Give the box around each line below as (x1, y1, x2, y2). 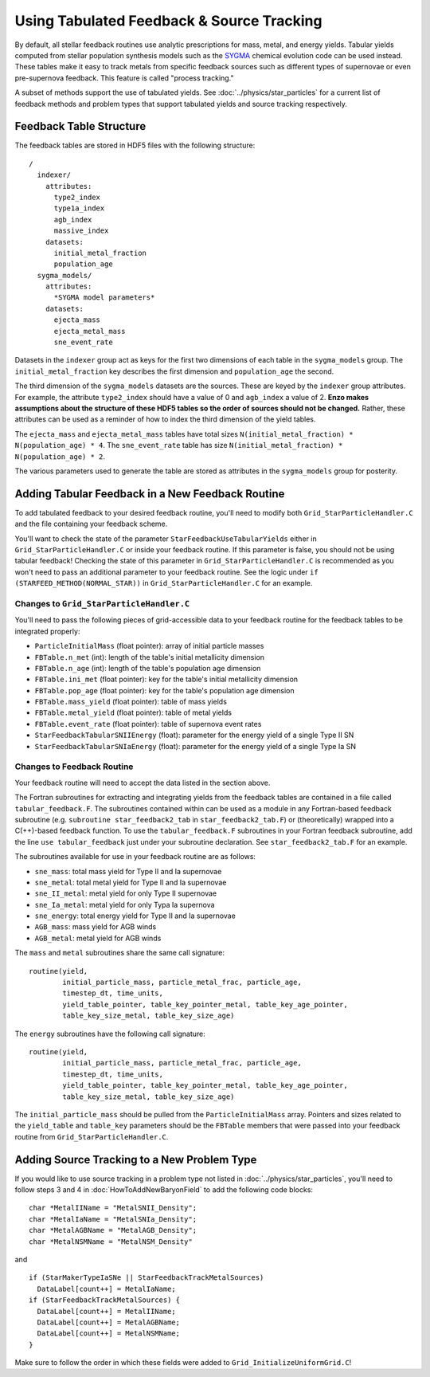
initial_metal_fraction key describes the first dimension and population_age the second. (14, 367, 334, 376)
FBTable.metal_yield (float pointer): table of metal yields (34, 708, 233, 717)
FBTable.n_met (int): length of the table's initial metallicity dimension (34, 652, 265, 661)
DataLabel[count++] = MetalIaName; (37, 1284, 177, 1293)
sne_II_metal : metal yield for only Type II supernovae (34, 889, 217, 898)
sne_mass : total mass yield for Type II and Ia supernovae (34, 866, 222, 876)
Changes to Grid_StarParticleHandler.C (14, 598, 190, 609)
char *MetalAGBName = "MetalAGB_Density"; (29, 1226, 197, 1235)
